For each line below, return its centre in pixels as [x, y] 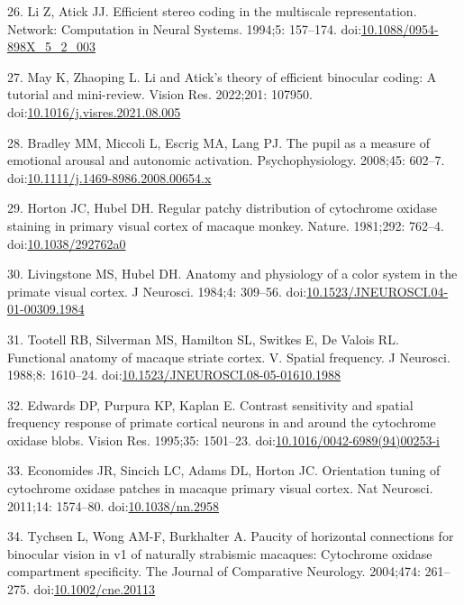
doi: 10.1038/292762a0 [67, 243]
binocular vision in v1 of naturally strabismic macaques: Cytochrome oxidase [220, 553]
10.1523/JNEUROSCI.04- [378, 291]
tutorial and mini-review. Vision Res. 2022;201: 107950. [160, 94]
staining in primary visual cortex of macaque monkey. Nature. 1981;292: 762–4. [226, 225]
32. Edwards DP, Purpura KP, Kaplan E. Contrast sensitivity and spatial [210, 404]
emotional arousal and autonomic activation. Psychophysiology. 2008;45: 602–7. [226, 160]
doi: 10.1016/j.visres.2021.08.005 [94, 111]
